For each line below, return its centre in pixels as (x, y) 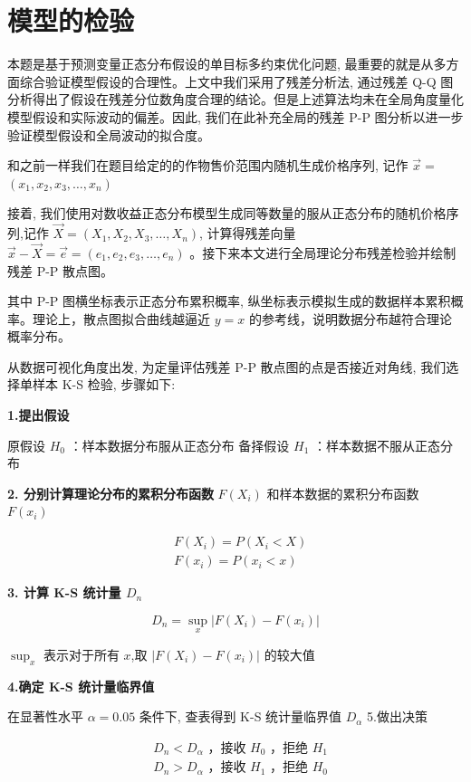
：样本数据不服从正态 (376, 445)
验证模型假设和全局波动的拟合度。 (109, 134)
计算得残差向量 (251, 233)
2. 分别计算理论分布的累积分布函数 (111, 493)
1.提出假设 (38, 415)
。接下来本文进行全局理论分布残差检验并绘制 (323, 252)
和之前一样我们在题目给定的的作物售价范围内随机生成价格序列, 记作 (208, 165)
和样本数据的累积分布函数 (343, 493)
